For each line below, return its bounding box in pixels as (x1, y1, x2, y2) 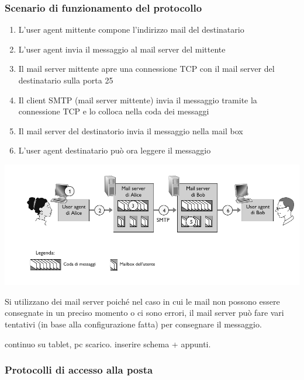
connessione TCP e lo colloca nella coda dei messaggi (18, 105, 209, 117)
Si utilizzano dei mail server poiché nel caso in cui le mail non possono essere (5, 295, 280, 307)
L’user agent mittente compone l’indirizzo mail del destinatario (18, 23, 244, 36)
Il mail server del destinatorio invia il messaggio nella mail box (18, 124, 243, 137)
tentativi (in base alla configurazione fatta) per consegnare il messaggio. (5, 318, 262, 330)
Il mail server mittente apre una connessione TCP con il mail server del (18, 62, 275, 75)
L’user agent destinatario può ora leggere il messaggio (18, 144, 211, 156)
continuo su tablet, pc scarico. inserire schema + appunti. (5, 337, 211, 350)
